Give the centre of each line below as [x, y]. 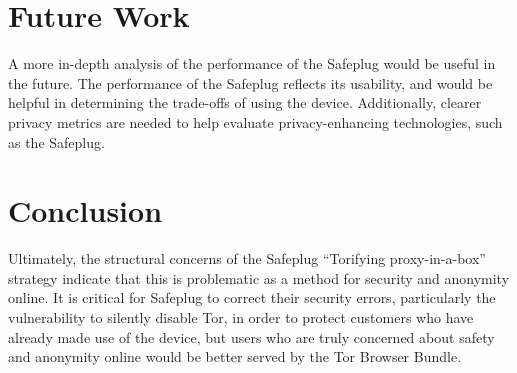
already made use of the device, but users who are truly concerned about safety [251, 336]
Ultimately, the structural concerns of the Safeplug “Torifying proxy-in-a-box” [247, 258]
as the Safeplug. [56, 141]
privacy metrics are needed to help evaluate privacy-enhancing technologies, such [255, 121]
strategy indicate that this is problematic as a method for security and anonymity [259, 277]
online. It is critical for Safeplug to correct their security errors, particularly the [252, 297]
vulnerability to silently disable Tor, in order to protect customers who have [241, 317]
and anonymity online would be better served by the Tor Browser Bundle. [235, 356]
